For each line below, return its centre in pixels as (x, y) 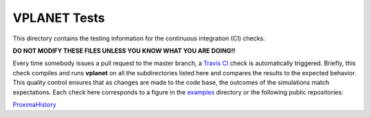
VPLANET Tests (59, 18)
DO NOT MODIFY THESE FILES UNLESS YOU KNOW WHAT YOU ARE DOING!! (124, 51)
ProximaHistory (34, 104)
